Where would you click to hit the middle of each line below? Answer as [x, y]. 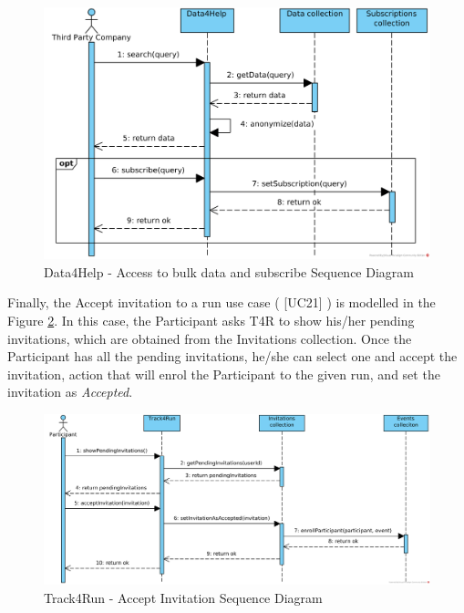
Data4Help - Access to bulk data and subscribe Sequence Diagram [229, 271]
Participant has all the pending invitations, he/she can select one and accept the [232, 356]
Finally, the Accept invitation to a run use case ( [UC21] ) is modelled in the [222, 302]
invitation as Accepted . [70, 392]
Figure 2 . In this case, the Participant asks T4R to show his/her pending [211, 320]
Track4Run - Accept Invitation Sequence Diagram [183, 598]
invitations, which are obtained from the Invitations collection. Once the [210, 338]
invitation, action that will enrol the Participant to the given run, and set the [224, 374]
